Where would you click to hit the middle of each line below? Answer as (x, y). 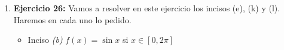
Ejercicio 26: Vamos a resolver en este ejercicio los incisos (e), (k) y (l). (147, 8)
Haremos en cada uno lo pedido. (72, 19)
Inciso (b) (45, 40)
